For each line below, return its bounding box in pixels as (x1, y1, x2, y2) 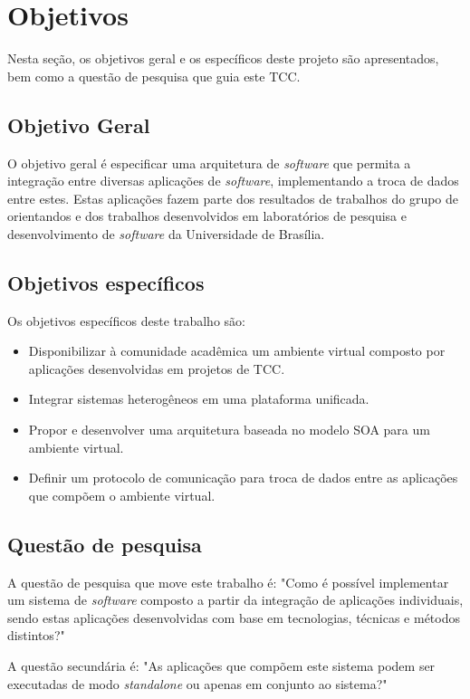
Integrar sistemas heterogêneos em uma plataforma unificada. (28, 389, 369, 408)
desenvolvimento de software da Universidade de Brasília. (7, 224, 325, 243)
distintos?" (7, 626, 65, 645)
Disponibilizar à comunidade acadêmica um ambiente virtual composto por (28, 341, 446, 360)
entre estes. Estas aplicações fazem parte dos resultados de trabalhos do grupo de (7, 188, 459, 207)
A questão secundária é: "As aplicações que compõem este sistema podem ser (7, 656, 436, 675)
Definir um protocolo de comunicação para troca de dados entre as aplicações (28, 468, 458, 487)
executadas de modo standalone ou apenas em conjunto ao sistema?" (7, 674, 388, 693)
